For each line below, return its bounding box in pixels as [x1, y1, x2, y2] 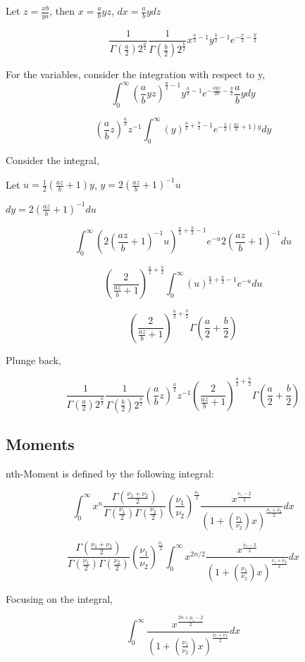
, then [49, 4, 75, 18]
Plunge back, [6, 352, 61, 367]
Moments [6, 432, 75, 454]
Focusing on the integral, [6, 591, 113, 606]
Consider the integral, [6, 153, 99, 168]
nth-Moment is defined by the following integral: [6, 466, 214, 480]
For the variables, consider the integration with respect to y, [6, 67, 266, 82]
